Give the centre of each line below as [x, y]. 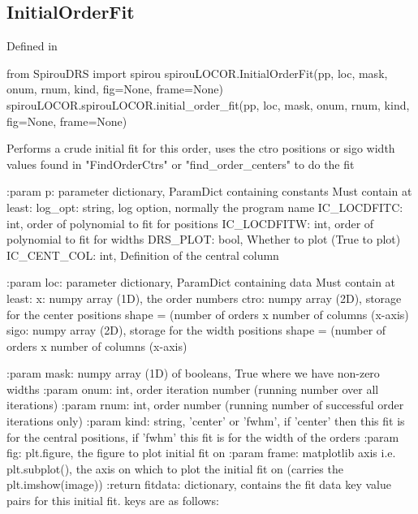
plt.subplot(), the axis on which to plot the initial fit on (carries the [175, 468]
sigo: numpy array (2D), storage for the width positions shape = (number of [196, 330]
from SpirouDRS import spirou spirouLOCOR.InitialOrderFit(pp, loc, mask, [197, 73]
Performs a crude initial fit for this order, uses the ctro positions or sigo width [201, 148]
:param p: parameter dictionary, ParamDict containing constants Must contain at [209, 191]
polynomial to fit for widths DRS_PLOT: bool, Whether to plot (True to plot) [204, 239]
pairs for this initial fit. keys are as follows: [113, 501]
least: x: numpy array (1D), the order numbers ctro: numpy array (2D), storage [204, 298]
